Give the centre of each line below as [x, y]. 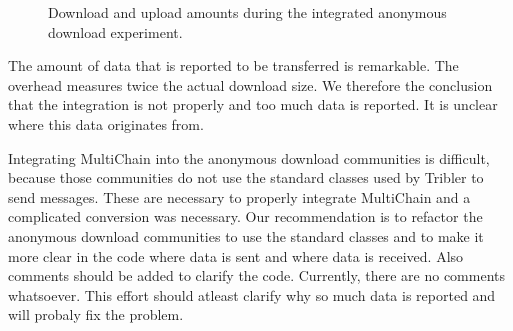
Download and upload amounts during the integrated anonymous [247, 12]
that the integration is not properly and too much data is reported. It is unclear [253, 104]
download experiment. [115, 31]
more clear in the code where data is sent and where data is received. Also [236, 255]
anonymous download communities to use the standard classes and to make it [246, 235]
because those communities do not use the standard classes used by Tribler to [246, 177]
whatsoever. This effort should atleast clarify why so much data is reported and [252, 294]
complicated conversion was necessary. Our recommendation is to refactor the [245, 216]
